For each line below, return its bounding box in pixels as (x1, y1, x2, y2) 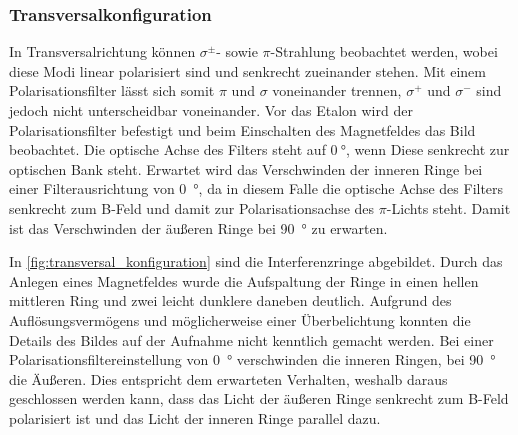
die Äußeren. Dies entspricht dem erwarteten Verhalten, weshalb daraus (9, 368, 448, 389)
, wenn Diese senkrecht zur (345, 139, 510, 160)
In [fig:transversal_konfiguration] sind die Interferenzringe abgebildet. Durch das (9, 251, 503, 272)
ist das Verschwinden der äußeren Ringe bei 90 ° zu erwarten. (9, 217, 388, 238)
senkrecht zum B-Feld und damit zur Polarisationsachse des (9, 197, 375, 218)
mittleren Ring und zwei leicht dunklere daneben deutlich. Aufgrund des (9, 290, 452, 311)
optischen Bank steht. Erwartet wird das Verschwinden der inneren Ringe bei (9, 158, 483, 179)
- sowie (216, 41, 258, 62)
